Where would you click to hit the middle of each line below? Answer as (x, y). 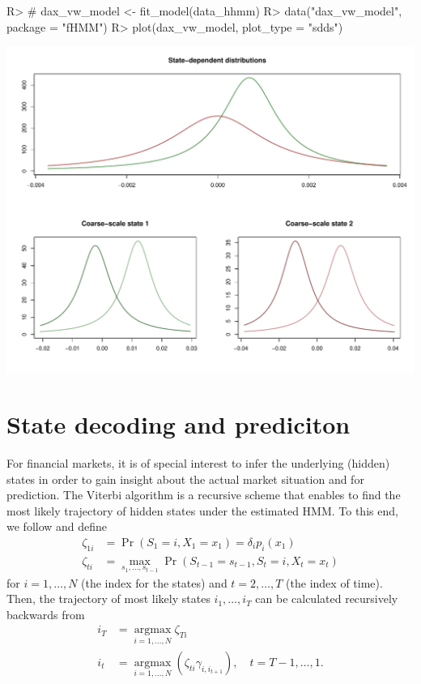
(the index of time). (334, 582)
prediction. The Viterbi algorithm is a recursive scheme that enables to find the (204, 495)
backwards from (46, 614)
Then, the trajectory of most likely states (108, 598)
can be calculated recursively (327, 598)
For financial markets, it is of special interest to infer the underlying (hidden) (198, 463)
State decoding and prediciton (179, 424)
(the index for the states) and (154, 582)
